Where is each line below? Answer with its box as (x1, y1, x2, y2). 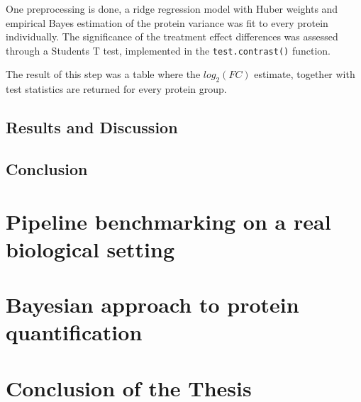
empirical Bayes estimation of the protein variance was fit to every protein (6, 15, 328, 30)
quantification (6, 318, 143, 347)
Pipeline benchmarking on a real (6, 206, 331, 235)
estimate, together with (254, 67, 355, 82)
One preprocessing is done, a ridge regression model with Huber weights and (6, 1, 338, 16)
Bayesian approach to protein (6, 290, 299, 319)
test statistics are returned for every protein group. (6, 82, 227, 96)
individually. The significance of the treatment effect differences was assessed (6, 29, 338, 44)
